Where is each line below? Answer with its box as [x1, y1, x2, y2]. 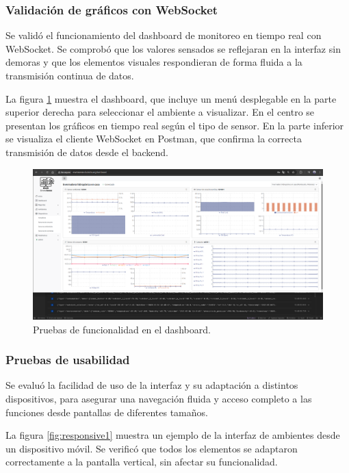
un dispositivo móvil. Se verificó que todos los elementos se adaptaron [5, 441, 298, 455]
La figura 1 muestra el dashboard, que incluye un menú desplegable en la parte [5, 91, 337, 105]
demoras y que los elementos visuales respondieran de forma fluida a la [5, 55, 302, 69]
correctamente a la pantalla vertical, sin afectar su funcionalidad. [5, 455, 278, 469]
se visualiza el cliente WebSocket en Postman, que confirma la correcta [5, 131, 302, 146]
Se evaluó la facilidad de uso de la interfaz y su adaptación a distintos [5, 378, 298, 392]
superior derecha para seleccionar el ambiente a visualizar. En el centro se [5, 105, 315, 119]
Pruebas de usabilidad [5, 351, 130, 368]
